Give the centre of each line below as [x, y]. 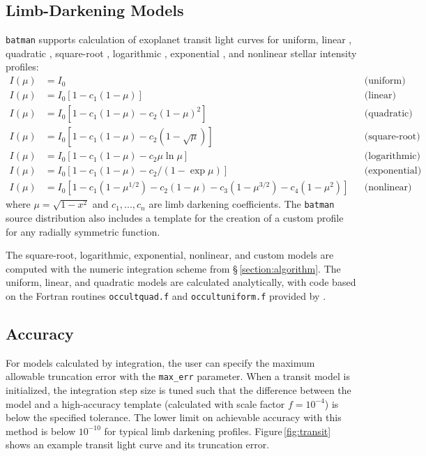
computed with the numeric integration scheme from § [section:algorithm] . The [173, 268]
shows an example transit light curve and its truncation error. [138, 444]
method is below [41, 431]
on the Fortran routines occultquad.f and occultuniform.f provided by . [166, 295]
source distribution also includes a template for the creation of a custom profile [175, 217]
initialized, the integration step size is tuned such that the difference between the [178, 390]
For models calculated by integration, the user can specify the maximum [160, 362]
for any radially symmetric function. [83, 231]
